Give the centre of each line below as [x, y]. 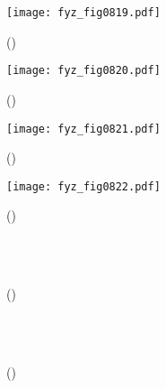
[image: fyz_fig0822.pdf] [83, 186]
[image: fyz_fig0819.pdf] [83, 13]
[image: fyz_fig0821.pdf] [83, 129]
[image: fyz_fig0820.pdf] [83, 71]
